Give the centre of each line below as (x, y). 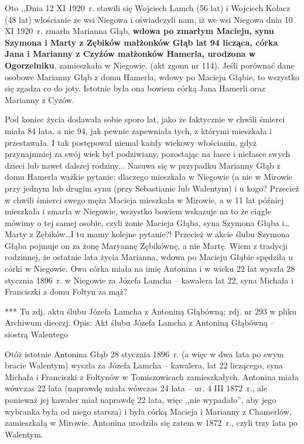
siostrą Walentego (36, 334)
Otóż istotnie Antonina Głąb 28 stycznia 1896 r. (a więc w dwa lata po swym (144, 354)
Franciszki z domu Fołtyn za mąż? (66, 291)
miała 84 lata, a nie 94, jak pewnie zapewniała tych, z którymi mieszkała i (138, 130)
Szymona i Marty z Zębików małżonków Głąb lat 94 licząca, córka (141, 42)
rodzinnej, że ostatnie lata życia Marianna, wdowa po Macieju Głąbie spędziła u (149, 257)
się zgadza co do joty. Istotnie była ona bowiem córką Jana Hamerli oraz (135, 88)
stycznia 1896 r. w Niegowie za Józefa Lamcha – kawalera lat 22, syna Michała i (149, 280)
